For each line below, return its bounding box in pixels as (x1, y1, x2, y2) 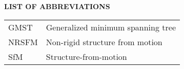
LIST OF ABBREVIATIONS (4, 1, 110, 11)
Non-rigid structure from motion (46, 36, 162, 48)
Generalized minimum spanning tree (46, 21, 176, 33)
